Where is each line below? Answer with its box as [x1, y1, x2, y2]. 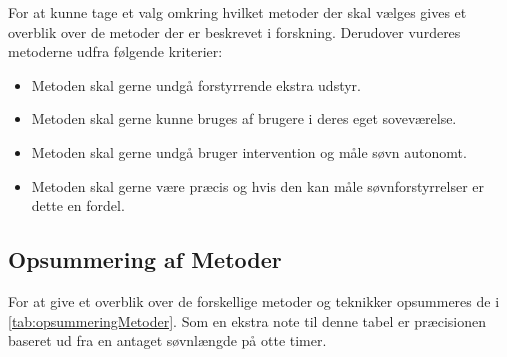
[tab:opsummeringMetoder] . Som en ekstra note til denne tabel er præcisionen [8, 310, 487, 331]
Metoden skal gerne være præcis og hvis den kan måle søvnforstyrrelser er [31, 175, 485, 196]
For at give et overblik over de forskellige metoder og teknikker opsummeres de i [8, 290, 500, 311]
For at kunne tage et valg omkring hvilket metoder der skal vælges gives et [8, 2, 467, 22]
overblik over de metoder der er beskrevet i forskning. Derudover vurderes [8, 21, 461, 42]
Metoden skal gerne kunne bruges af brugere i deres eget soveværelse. [31, 108, 457, 129]
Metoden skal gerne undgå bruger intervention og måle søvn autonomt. [31, 141, 467, 162]
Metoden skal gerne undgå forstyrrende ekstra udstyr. [31, 74, 361, 95]
